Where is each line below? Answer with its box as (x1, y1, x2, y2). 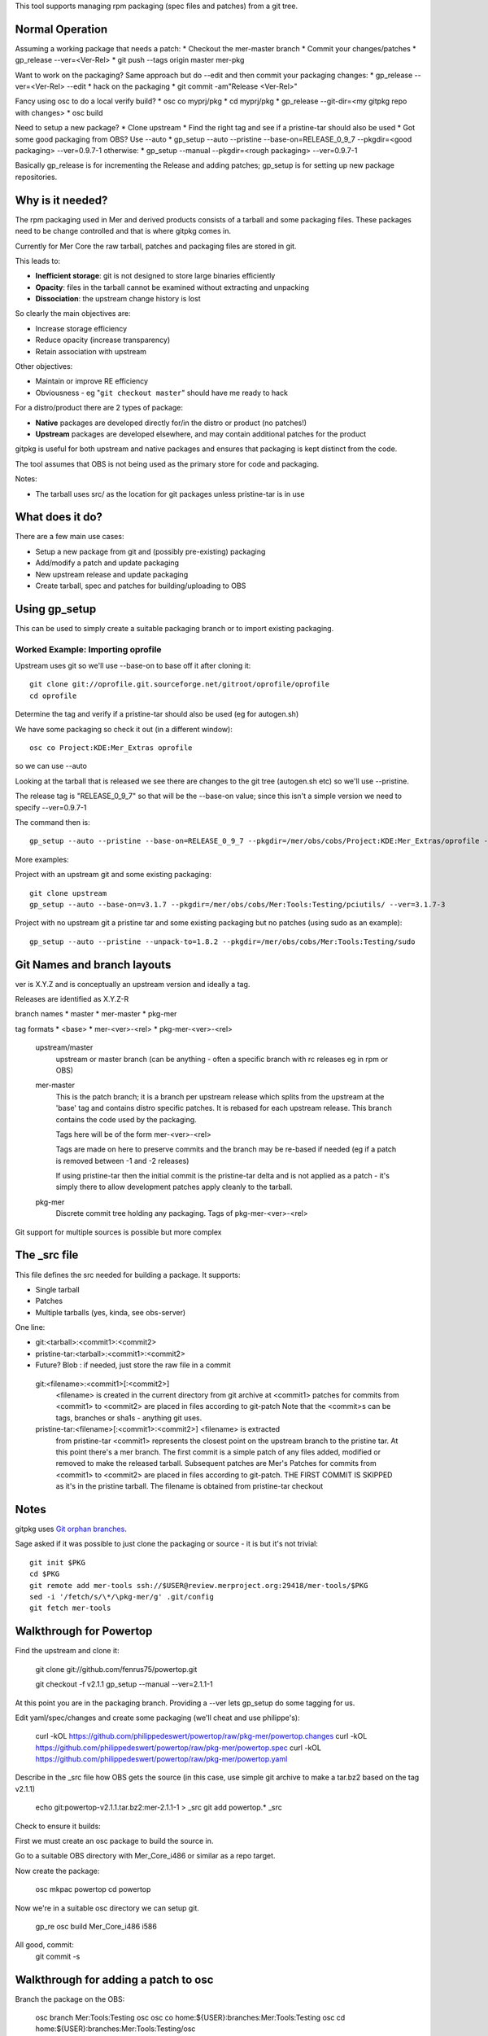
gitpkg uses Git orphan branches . (15, 1524, 128, 1534)
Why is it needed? (15, 193, 108, 207)
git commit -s (35, 1951, 81, 1961)
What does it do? (15, 510, 103, 524)
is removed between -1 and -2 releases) (55, 1156, 190, 1165)
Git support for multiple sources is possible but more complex (15, 1226, 222, 1237)
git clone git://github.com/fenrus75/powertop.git (35, 1664, 198, 1674)
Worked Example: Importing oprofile (15, 643, 162, 655)
